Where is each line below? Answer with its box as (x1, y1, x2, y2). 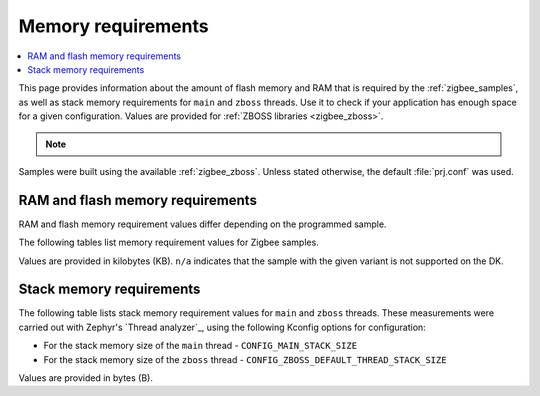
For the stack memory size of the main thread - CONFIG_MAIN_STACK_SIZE (43, 340, 358, 352)
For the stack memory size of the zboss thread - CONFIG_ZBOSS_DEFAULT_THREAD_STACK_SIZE (43, 353, 447, 365)
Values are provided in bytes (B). (18, 372, 154, 384)
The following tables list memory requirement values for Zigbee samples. (18, 236, 319, 249)
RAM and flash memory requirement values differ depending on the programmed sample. (18, 218, 387, 230)
